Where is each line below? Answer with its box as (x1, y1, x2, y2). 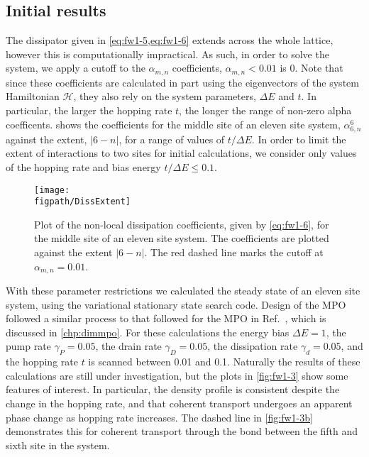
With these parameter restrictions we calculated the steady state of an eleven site (6, 283, 360, 298)
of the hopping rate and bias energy (6, 159, 161, 174)
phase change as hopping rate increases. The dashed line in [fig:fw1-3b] (6, 409, 313, 424)
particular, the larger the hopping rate (6, 103, 172, 118)
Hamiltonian (6, 89, 60, 104)
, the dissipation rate (207, 338, 298, 353)
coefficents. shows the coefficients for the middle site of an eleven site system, (6, 116, 341, 131)
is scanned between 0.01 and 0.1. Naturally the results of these (88, 354, 360, 369)
